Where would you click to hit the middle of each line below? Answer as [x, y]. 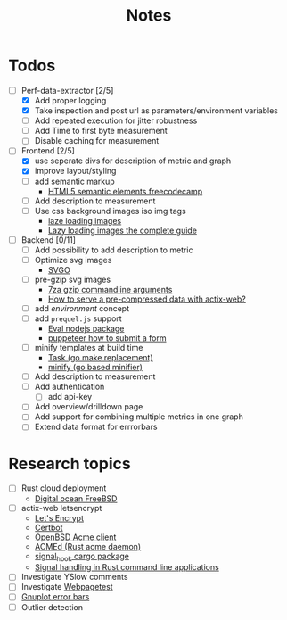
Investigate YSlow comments [74, 577]
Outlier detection [52, 607]
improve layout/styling [75, 171]
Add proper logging [70, 100]
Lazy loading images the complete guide [123, 230]
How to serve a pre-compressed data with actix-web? [147, 299]
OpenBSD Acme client [75, 537]
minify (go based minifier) [95, 368]
